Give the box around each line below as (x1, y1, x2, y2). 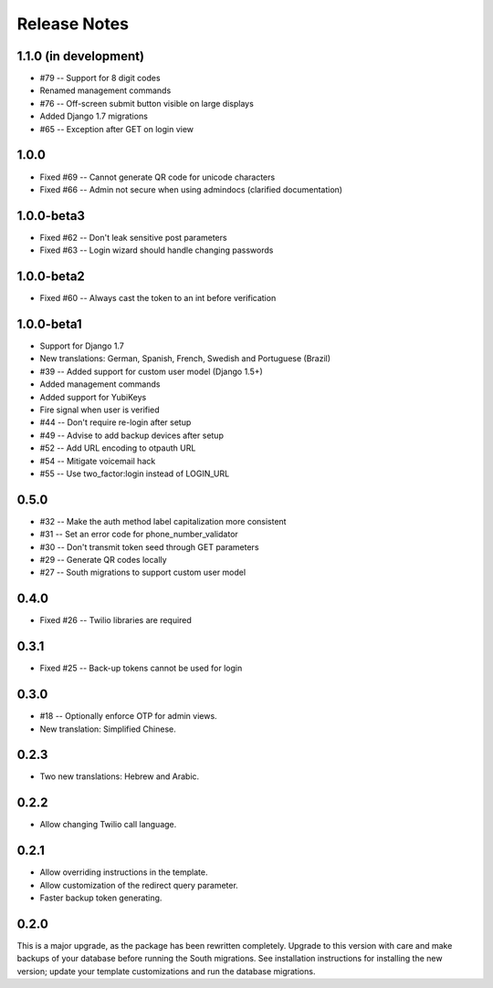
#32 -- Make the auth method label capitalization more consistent (39, 515, 287, 526)
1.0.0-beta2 (16, 269, 86, 285)
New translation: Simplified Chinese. (39, 723, 177, 734)
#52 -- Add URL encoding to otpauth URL (39, 442, 196, 453)
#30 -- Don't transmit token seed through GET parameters (39, 541, 259, 552)
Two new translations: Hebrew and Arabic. (39, 771, 200, 782)
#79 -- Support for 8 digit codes (39, 73, 161, 84)
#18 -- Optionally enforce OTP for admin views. (39, 711, 218, 722)
